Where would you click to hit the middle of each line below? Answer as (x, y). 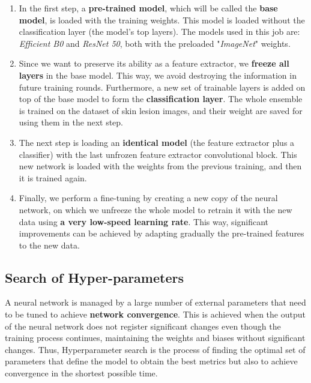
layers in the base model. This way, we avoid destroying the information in (158, 75)
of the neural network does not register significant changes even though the (143, 326)
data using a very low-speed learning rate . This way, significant (144, 221)
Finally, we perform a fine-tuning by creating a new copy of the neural (148, 198)
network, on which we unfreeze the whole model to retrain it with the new (155, 209)
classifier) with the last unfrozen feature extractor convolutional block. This (158, 154)
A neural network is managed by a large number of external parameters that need (155, 302)
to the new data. (49, 245)
